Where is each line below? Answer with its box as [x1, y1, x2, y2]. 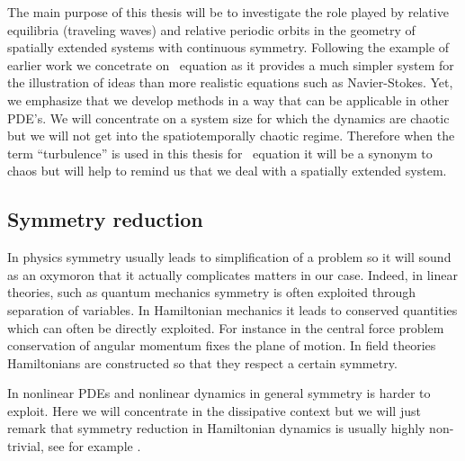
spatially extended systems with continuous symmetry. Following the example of [7, 38, 450, 57]
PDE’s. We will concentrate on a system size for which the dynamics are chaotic [7, 108, 450, 127]
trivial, [7, 437, 44, 456]
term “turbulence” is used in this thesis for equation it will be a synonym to [7, 143, 433, 162]
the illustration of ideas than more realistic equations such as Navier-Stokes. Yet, [7, 73, 453, 92]
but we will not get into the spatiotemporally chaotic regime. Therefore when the [7, 126, 455, 145]
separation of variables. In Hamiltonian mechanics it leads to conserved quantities [7, 300, 458, 319]
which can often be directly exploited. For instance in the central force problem [7, 318, 444, 337]
